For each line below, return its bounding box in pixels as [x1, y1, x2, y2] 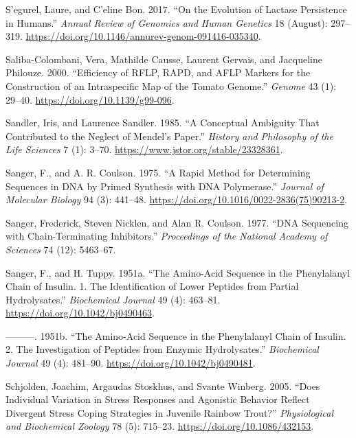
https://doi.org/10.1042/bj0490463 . [5, 306, 155, 320]
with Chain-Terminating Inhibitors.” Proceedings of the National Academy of [5, 229, 328, 243]
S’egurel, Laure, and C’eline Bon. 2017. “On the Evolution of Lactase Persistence [5, 2, 347, 16]
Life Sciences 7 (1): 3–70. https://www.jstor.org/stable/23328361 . [5, 142, 283, 157]
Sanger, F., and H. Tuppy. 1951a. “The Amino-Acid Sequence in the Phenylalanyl [5, 265, 350, 279]
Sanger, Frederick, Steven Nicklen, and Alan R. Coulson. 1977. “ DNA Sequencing [5, 215, 348, 229]
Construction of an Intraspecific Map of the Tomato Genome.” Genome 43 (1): [5, 78, 337, 93]
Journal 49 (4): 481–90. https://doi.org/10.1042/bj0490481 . [5, 356, 256, 370]
